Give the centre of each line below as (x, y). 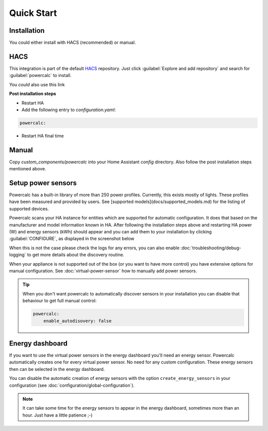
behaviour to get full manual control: (60, 301)
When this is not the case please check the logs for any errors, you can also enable (94, 248)
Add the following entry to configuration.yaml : (69, 110)
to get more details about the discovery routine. (76, 255)
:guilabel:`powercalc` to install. (40, 75)
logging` (18, 255)
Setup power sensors (43, 183)
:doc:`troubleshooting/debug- (211, 248)
